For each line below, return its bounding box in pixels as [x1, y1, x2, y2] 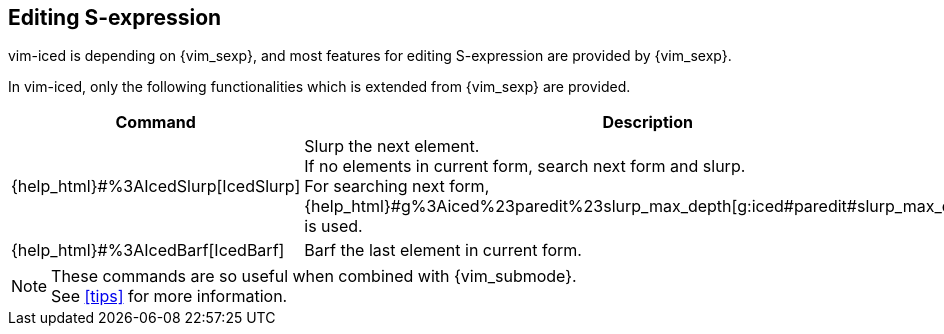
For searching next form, [304, 176, 490, 197]
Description [602, 112, 693, 133]
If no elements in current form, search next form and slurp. [304, 156, 746, 177]
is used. [304, 216, 363, 237]
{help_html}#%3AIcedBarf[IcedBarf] [11, 240, 285, 261]
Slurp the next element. [304, 136, 480, 157]
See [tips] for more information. [51, 286, 288, 307]
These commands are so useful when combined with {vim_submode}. [51, 266, 577, 287]
